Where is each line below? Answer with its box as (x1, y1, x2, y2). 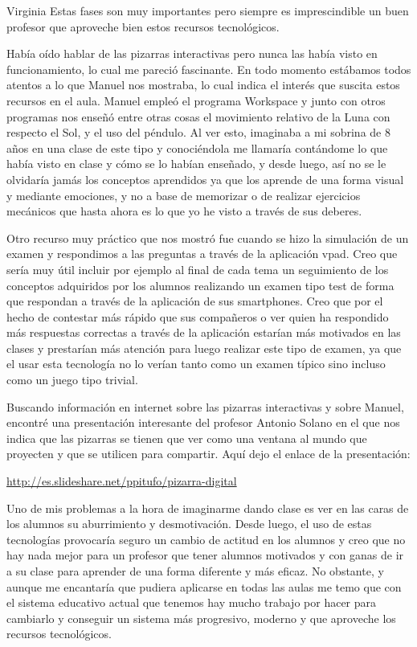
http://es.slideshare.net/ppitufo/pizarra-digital (6, 473, 237, 489)
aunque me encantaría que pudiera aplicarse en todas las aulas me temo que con (6, 578, 402, 595)
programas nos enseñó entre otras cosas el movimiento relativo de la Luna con (6, 108, 390, 125)
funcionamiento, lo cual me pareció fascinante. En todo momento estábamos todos (6, 60, 411, 77)
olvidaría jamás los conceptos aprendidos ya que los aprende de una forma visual (6, 170, 404, 187)
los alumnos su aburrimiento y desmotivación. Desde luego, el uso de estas (6, 515, 372, 532)
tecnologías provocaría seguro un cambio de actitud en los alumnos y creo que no (6, 530, 406, 547)
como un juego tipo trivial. (6, 371, 138, 388)
